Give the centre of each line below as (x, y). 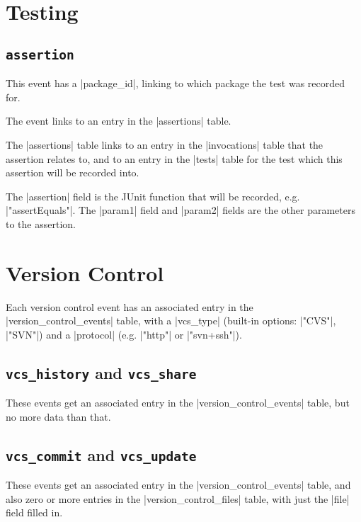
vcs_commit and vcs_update (101, 454)
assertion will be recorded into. (73, 172)
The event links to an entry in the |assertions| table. (119, 121)
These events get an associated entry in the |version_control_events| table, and (178, 485)
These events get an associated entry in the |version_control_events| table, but (178, 403)
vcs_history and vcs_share (101, 372)
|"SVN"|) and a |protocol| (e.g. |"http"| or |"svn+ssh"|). (124, 334)
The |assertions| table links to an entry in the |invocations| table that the (165, 144)
